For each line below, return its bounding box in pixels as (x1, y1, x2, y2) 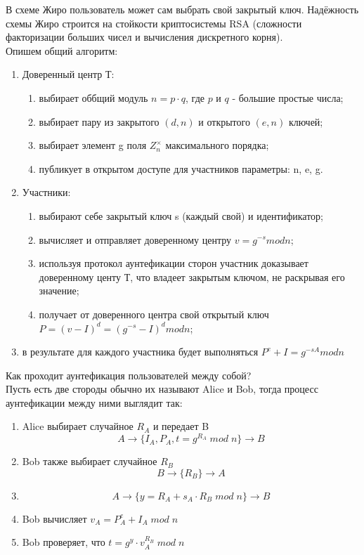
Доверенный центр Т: (22, 67, 115, 81)
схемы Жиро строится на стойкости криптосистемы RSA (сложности (6, 15, 302, 30)
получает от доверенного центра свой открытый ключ (39, 306, 269, 321)
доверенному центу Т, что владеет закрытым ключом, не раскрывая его (39, 269, 345, 284)
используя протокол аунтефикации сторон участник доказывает (39, 256, 308, 270)
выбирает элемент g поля (39, 138, 147, 152)
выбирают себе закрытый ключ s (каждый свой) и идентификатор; (39, 208, 323, 223)
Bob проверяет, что (22, 535, 105, 549)
